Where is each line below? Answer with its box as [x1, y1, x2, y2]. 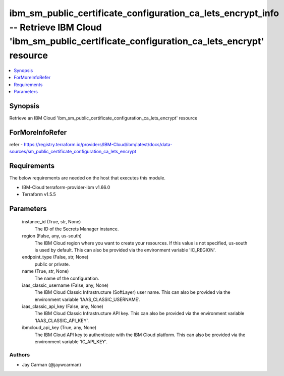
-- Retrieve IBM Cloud [9, 22, 102, 33]
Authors [9, 351, 30, 358]
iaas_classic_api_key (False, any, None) [22, 303, 103, 309]
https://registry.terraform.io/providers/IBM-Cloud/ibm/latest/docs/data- [23, 141, 173, 147]
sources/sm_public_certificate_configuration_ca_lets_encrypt [9, 149, 136, 155]
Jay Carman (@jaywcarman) [22, 362, 82, 368]
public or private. [34, 261, 70, 267]
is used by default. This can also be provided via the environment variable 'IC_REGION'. [34, 247, 216, 253]
